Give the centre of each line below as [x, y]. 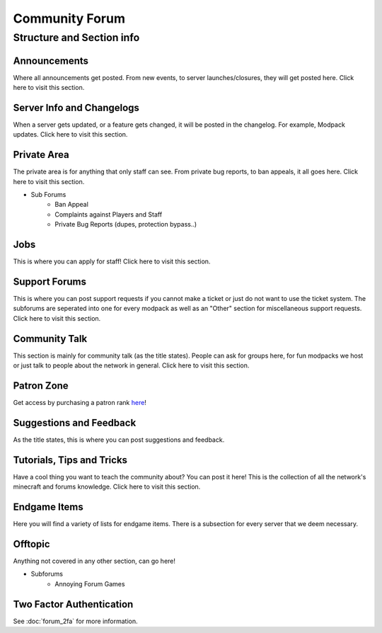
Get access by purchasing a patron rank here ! [80, 403]
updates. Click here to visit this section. [70, 135]
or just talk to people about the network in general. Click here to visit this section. [131, 365]
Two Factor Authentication [73, 604]
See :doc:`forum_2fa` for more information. [75, 621]
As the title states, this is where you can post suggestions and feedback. [119, 440]
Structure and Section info [76, 38]
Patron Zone [41, 386]
